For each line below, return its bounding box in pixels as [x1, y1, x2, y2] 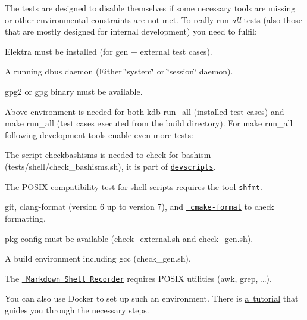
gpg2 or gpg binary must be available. [5, 85, 143, 97]
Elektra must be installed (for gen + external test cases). [5, 45, 212, 57]
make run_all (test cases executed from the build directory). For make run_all [5, 117, 293, 129]
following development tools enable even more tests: [5, 128, 193, 141]
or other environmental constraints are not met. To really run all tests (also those [5, 13, 302, 26]
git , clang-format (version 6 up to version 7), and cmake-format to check [5, 200, 274, 213]
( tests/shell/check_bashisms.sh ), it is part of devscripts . [5, 160, 216, 172]
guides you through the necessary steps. [5, 303, 149, 316]
